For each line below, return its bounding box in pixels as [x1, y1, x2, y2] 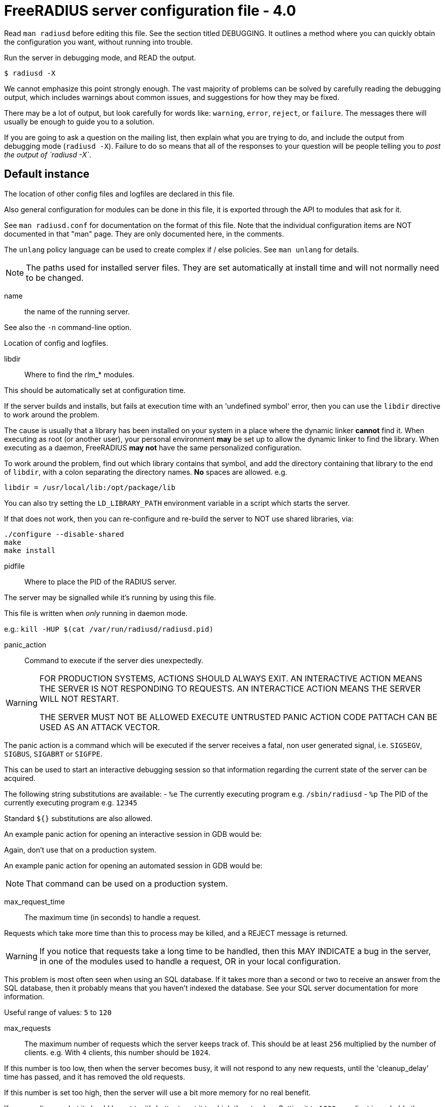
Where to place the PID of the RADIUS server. [24, 577, 177, 586]
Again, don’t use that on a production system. [4, 845, 156, 854]
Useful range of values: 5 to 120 [4, 1007, 112, 1017]
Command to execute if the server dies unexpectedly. [24, 656, 204, 665]
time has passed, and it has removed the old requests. [4, 1072, 185, 1081]
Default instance [4, 168, 89, 181]
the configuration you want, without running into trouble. [4, 37, 193, 46]
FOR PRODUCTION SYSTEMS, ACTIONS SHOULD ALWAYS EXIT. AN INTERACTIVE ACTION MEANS [39, 673, 423, 683]
